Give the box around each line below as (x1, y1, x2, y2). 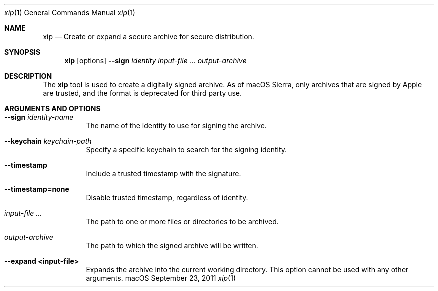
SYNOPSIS (4, 48, 41, 56)
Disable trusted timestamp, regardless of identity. (86, 193, 248, 202)
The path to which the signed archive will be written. (86, 241, 258, 250)
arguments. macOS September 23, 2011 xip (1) (86, 274, 236, 282)
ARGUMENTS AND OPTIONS (4, 104, 101, 113)
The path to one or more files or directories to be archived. (86, 217, 279, 226)
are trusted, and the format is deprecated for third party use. (43, 89, 242, 97)
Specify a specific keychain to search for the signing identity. (86, 145, 287, 154)
